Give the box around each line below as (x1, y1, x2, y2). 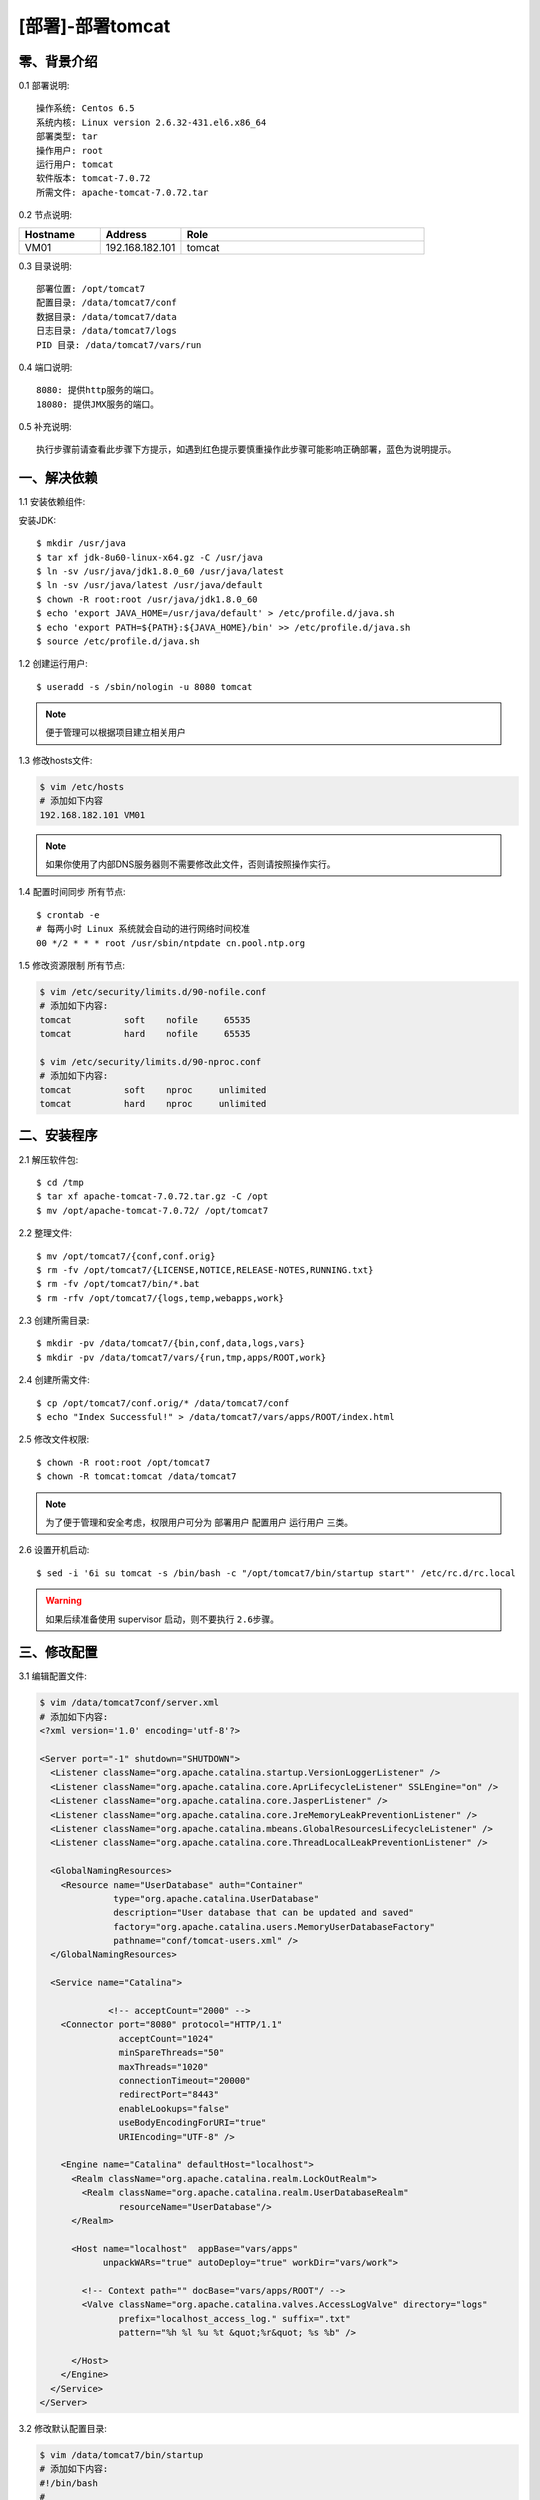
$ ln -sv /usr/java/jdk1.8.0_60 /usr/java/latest (36, 565, 285, 577)
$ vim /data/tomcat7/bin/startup (39, 2449, 204, 2460)
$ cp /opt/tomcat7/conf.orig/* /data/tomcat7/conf (36, 1397, 290, 1409)
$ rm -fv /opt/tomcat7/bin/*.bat (36, 1278, 200, 1290)
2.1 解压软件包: (18, 1153, 79, 1165)
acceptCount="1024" (118, 2033, 214, 2044)
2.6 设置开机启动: (18, 1544, 90, 1556)
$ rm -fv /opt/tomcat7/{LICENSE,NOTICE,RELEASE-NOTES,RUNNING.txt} (36, 1264, 374, 1275)
